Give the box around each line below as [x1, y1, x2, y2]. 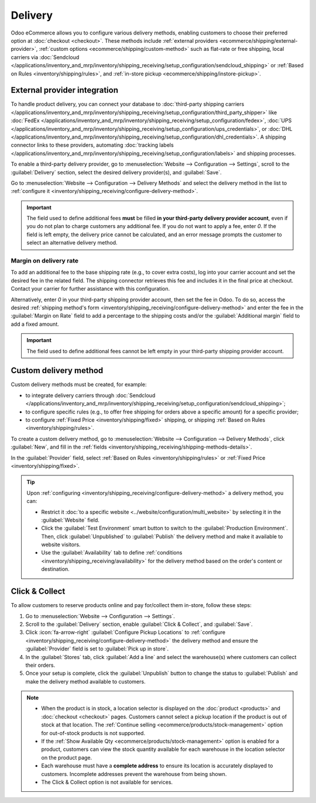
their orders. [25, 661, 56, 668]
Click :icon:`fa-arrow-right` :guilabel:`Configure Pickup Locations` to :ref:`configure [25, 629, 225, 636]
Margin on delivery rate [11, 257, 79, 265]
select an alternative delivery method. [26, 239, 118, 246]
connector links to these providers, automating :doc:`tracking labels [11, 142, 174, 149]
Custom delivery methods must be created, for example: [11, 381, 147, 388]
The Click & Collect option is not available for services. [41, 778, 173, 785]
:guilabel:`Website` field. [41, 516, 99, 523]
